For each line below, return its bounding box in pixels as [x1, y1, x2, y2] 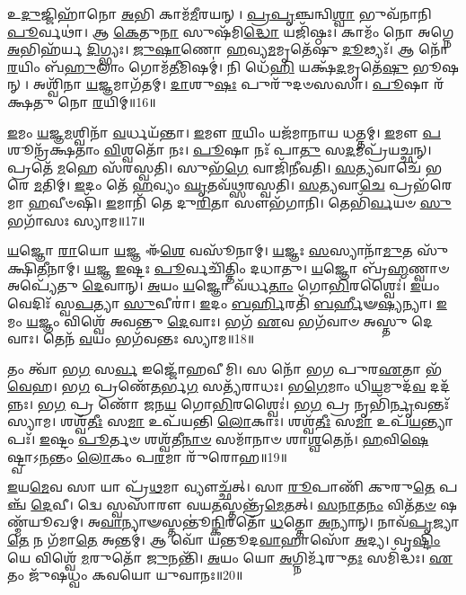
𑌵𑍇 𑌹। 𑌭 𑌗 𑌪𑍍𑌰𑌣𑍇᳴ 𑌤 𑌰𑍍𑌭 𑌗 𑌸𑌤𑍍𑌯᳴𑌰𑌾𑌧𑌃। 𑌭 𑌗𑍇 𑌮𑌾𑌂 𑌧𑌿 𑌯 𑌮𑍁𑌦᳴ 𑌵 [7, 377, 426, 395]
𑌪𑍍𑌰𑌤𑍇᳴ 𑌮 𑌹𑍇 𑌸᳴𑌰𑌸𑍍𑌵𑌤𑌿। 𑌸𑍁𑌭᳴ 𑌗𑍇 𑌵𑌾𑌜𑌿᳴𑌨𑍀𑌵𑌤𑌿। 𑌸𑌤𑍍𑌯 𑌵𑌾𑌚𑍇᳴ [7, 157, 422, 176]
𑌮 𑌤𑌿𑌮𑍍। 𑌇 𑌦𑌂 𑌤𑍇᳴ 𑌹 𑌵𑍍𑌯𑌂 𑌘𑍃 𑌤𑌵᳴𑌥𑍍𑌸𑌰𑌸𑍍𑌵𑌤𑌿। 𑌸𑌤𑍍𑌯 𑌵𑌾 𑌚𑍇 [33, 175, 385, 194]
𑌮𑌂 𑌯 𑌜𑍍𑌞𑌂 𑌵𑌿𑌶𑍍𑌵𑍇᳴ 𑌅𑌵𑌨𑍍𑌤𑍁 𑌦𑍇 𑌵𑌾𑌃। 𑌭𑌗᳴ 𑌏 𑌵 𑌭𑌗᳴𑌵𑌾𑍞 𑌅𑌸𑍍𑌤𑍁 [7, 311, 408, 330]
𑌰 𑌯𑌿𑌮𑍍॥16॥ [92, 92, 156, 111]
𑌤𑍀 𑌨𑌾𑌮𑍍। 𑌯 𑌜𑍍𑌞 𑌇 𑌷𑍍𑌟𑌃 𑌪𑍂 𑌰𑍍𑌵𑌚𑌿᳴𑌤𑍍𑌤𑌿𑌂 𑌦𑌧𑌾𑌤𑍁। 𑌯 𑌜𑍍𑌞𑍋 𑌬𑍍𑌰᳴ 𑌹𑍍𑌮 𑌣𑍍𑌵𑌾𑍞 [37, 258, 450, 277]
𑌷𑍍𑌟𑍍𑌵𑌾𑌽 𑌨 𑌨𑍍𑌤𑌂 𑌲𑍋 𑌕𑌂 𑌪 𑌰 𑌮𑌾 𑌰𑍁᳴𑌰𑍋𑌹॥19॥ [7, 447, 287, 466]
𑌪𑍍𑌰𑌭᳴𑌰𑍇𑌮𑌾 [389, 175, 453, 194]
